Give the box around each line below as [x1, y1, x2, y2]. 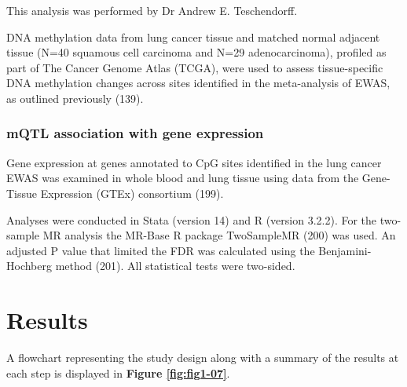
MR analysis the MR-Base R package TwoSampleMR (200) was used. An [42, 227, 396, 243]
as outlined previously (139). [6, 89, 144, 106]
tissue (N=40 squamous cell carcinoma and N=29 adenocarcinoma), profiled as [6, 44, 387, 60]
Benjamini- [318, 242, 372, 258]
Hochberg [6, 257, 52, 274]
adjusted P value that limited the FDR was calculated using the [6, 242, 315, 258]
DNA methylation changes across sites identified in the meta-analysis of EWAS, [6, 75, 390, 91]
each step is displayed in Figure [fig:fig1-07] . [6, 364, 230, 381]
